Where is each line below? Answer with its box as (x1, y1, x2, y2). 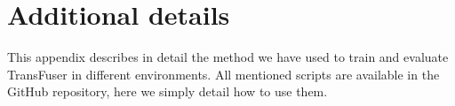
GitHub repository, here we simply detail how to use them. (7, 82, 328, 101)
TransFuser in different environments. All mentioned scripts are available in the (7, 64, 440, 83)
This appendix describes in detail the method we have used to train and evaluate (7, 48, 449, 66)
